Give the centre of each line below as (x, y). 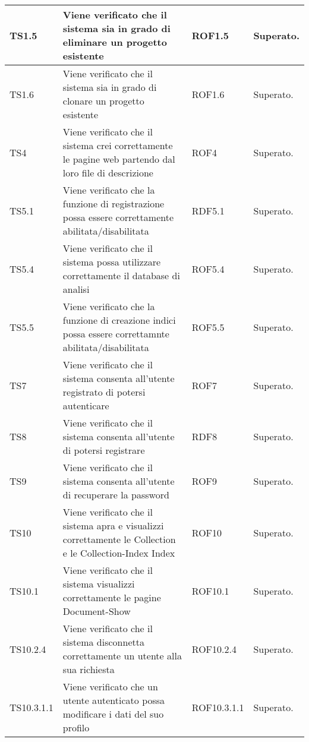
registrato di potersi (104, 392)
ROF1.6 (208, 94)
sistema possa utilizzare (112, 262)
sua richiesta (89, 669)
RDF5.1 (208, 210)
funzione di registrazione (113, 203)
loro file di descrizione (108, 173)
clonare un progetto (103, 101)
